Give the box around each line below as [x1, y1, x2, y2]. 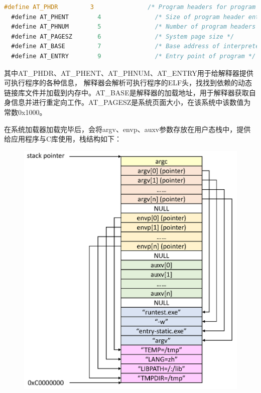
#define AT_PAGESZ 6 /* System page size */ [11, 33, 234, 40]
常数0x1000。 [4, 106, 47, 117]
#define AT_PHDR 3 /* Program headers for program [4, 4, 256, 11]
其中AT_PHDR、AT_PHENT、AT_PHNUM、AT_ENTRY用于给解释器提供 [4, 67, 253, 78]
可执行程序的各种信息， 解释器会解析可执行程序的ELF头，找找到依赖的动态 [4, 77, 252, 88]
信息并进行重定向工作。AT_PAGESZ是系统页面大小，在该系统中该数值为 [11, 97, 251, 107]
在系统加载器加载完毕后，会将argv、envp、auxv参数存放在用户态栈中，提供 [4, 123, 251, 134]
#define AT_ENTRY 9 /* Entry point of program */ [11, 52, 256, 60]
